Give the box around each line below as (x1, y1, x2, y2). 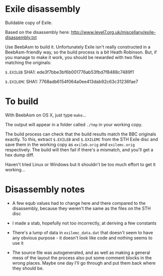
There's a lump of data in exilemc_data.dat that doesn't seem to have (12, 229, 153, 235)
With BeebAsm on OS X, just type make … (5, 112, 87, 118)
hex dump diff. (5, 152, 34, 158)
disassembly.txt (5, 34, 37, 40)
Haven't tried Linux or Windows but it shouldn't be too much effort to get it (5, 161, 156, 167)
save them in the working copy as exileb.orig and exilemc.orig (5, 141, 135, 147)
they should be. (12, 265, 44, 271)
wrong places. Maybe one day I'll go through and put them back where (12, 260, 156, 266)
